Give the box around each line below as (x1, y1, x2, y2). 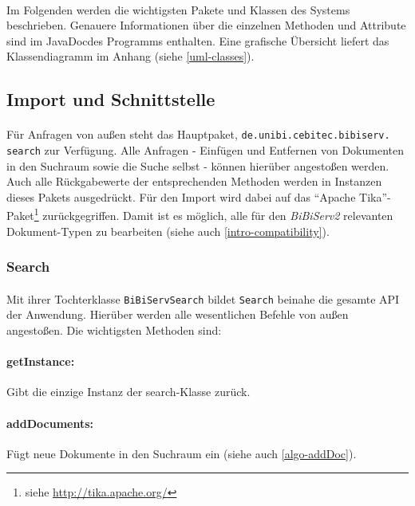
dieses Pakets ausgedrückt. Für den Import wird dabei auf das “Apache (6, 188, 356, 205)
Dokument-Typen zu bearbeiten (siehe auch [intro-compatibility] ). (6, 222, 330, 239)
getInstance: (6, 353, 75, 370)
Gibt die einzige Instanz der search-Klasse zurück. (6, 383, 251, 400)
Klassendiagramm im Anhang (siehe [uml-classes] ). (6, 48, 255, 65)
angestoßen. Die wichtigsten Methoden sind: (6, 321, 222, 338)
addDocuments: (6, 414, 94, 431)
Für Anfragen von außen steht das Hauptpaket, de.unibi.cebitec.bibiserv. (6, 126, 390, 143)
